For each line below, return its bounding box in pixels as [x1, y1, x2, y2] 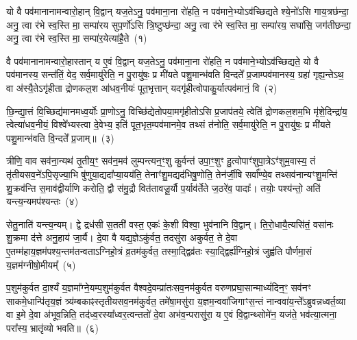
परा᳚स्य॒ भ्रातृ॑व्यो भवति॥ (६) [6, 320, 99, 335]
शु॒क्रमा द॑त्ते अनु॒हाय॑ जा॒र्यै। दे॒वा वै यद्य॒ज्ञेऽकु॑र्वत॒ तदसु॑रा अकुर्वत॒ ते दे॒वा [6, 230, 238, 245]
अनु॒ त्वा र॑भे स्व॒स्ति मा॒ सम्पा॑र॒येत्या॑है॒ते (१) [6, 31, 147, 45]
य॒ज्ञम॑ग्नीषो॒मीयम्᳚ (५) [6, 257, 76, 271]
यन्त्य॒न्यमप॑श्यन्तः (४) [6, 194, 79, 208]
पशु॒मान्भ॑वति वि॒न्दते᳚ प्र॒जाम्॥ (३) [6, 130, 114, 145]
